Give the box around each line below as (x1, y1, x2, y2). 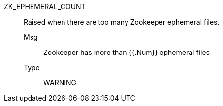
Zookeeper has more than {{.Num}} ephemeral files (43, 48, 210, 56)
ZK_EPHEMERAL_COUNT (4, 2, 86, 11)
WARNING (43, 79, 76, 87)
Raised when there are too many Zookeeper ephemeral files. (24, 18, 220, 26)
